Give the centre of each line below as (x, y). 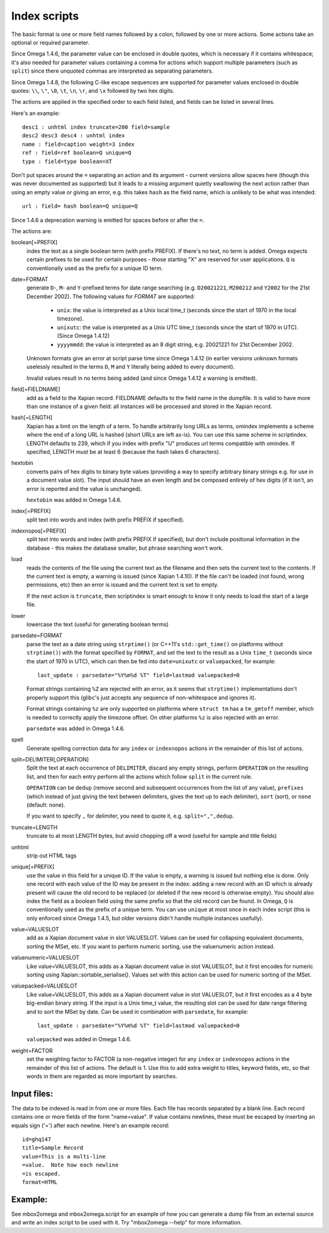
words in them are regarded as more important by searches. (102, 1076)
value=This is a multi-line (64, 1156)
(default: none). (46, 805)
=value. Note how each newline (70, 1165)
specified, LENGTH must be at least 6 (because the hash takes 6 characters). (123, 451)
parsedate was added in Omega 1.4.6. (76, 728)
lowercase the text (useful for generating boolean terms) (97, 624)
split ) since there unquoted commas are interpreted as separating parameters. (112, 71)
